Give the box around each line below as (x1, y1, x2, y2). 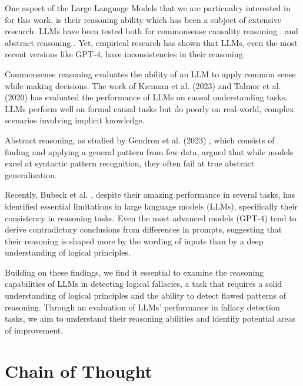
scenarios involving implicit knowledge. (5, 114, 145, 126)
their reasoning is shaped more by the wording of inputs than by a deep (5, 234, 264, 247)
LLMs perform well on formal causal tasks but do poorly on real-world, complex (5, 102, 294, 115)
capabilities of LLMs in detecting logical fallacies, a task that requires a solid (5, 277, 282, 290)
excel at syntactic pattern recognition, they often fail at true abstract (5, 157, 255, 169)
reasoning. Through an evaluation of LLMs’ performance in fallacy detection (5, 300, 280, 313)
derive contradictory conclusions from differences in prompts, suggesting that (5, 223, 282, 235)
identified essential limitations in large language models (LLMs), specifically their (5, 199, 298, 212)
